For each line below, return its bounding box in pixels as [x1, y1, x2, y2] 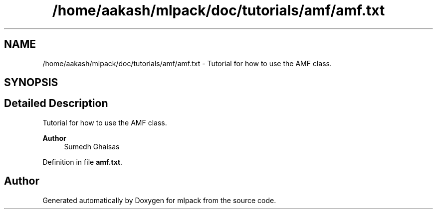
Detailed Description [4, 97, 108, 110]
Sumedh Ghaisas [64, 142, 120, 151]
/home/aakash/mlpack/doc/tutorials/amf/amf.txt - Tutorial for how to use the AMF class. [42, 59, 332, 68]
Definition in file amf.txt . [42, 157, 123, 166]
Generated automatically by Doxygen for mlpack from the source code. [42, 196, 276, 205]
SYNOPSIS [4, 76, 58, 89]
